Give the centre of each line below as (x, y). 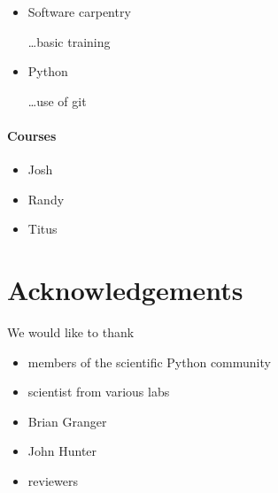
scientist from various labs (99, 392)
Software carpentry (79, 12)
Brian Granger (67, 421)
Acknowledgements (125, 290)
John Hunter (62, 451)
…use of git (57, 100)
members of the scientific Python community (149, 362)
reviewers (53, 481)
